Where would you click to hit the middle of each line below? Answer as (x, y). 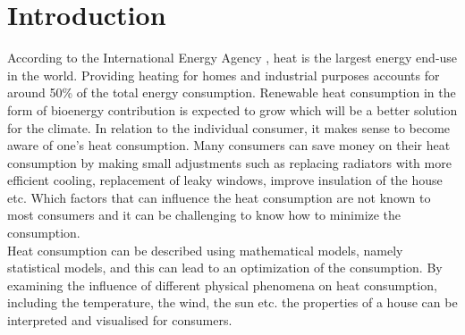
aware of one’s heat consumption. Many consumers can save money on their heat (229, 145)
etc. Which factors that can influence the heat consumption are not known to (219, 197)
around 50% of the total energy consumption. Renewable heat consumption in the (232, 92)
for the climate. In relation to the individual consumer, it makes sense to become (229, 127)
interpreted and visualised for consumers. (120, 320)
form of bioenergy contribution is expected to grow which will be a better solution (232, 109)
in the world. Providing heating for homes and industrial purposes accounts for (224, 75)
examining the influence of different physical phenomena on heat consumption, (222, 285)
